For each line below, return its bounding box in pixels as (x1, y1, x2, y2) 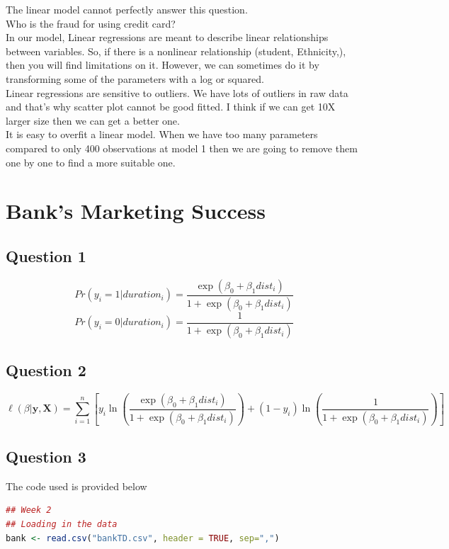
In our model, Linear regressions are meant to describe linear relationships (6, 30, 329, 45)
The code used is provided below (6, 478, 147, 493)
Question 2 (6, 358, 86, 380)
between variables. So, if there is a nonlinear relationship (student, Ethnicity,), (6, 43, 346, 58)
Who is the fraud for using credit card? (6, 16, 176, 30)
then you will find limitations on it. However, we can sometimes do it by (6, 57, 319, 72)
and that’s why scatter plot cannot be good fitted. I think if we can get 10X (6, 99, 336, 114)
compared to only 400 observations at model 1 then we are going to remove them (6, 140, 358, 155)
